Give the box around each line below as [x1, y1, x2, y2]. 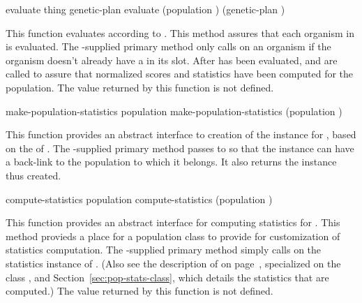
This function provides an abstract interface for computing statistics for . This [6, 215, 340, 230]
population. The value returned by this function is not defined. [6, 80, 274, 94]
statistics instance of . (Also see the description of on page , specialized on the [6, 256, 341, 270]
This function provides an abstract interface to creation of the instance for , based [6, 127, 356, 142]
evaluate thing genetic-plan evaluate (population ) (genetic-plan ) [6, 2, 285, 16]
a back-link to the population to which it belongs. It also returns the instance [6, 154, 337, 169]
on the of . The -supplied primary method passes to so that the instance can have [6, 140, 354, 155]
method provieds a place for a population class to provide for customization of [6, 228, 340, 243]
